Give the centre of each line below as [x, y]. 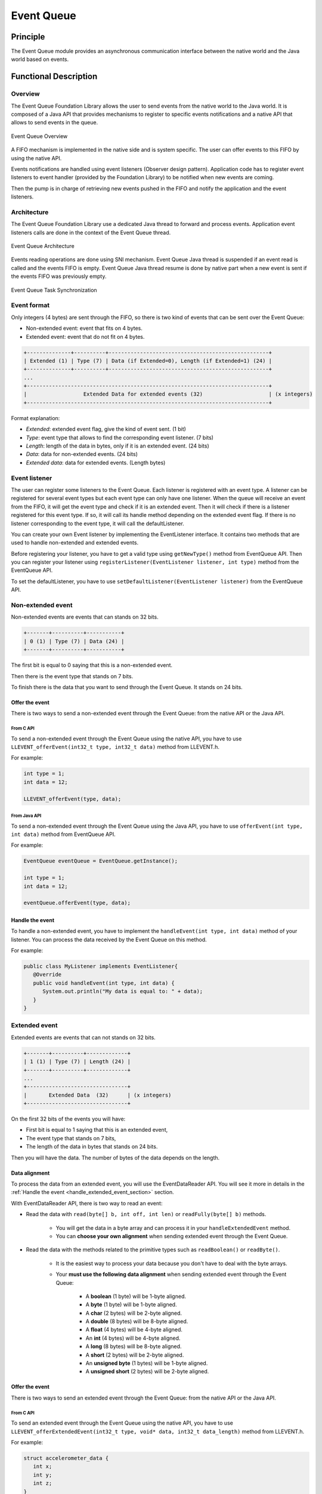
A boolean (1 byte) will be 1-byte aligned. [136, 1296]
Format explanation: [35, 418]
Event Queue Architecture [43, 246]
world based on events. [40, 59]
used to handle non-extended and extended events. [75, 543]
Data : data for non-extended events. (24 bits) [82, 454]
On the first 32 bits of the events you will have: [68, 1119]
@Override [47, 975]
